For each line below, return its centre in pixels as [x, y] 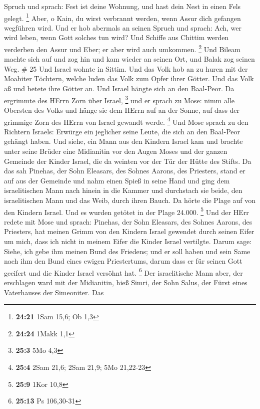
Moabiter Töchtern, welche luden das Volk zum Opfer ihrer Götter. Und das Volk [129, 78]
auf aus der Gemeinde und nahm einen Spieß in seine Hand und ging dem [117, 180]
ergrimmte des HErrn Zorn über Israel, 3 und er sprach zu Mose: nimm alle [119, 99]
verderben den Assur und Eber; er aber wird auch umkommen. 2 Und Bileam [122, 48]
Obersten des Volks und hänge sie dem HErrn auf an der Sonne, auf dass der [122, 110]
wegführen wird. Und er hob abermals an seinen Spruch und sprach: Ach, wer [123, 27]
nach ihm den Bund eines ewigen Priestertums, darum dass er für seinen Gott [123, 261]
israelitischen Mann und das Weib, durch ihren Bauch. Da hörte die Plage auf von [130, 200]
